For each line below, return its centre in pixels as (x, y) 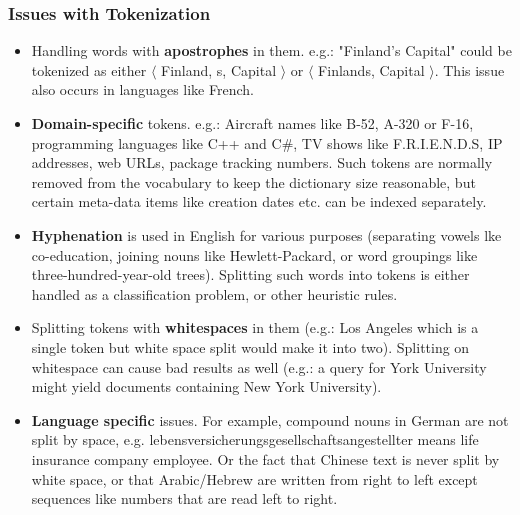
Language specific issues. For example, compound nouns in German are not (270, 419)
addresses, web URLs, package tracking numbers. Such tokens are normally (262, 162)
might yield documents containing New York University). (206, 386)
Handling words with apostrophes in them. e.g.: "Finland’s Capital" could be (271, 50)
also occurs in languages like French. (142, 89)
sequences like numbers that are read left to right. (184, 498)
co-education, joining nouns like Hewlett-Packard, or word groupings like (254, 254)
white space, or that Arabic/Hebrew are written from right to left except (254, 478)
